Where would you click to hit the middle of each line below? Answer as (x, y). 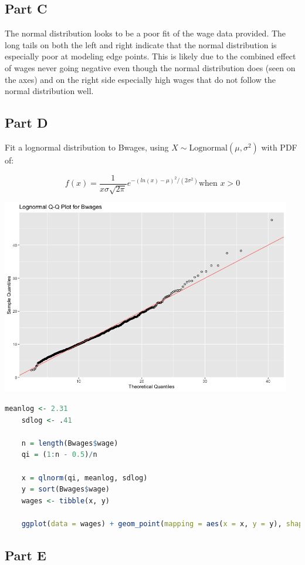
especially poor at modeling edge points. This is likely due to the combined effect (150, 56)
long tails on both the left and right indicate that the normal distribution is (141, 44)
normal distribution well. (49, 91)
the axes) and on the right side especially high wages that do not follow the (140, 79)
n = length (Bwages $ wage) (70, 443)
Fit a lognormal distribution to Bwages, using (87, 147)
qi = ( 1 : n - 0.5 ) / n (59, 455)
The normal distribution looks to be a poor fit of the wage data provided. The (145, 33)
